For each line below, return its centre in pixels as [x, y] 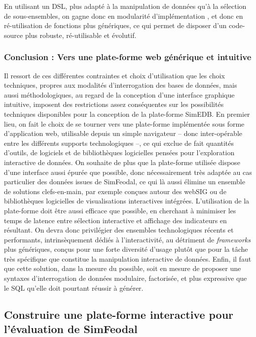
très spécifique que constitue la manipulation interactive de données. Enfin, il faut [128, 258]
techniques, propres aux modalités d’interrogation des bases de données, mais [121, 85]
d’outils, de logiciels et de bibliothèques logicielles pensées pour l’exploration [119, 152]
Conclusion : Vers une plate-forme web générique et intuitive [128, 57]
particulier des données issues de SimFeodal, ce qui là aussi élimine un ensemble [125, 182]
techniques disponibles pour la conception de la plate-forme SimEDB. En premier [127, 114]
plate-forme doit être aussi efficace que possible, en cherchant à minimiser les [120, 210]
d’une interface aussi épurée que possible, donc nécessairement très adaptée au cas [128, 172]
